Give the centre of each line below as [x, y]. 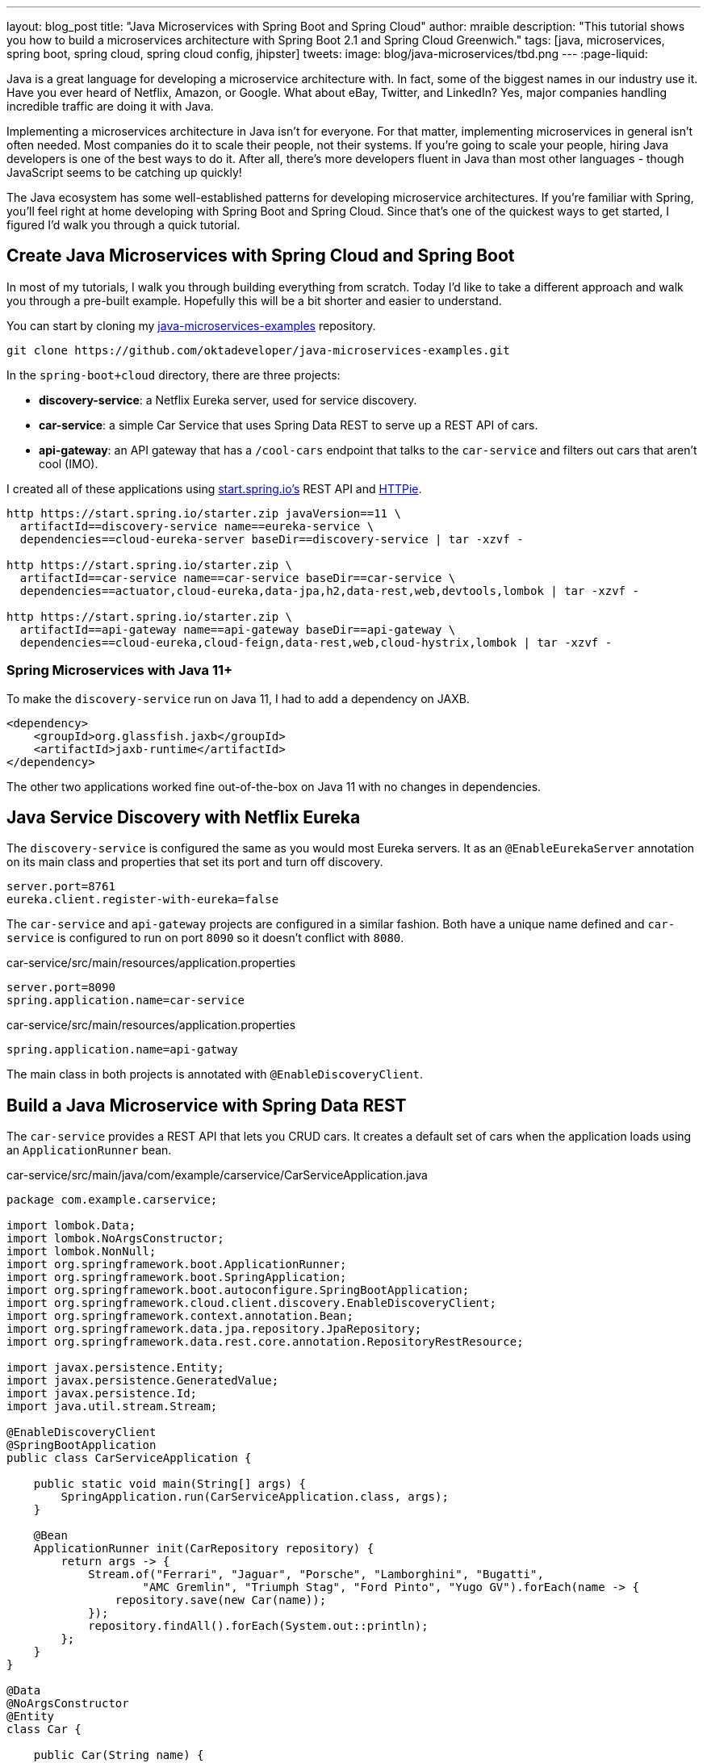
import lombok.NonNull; [82, 1252]
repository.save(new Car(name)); [221, 1600]
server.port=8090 [61, 988]
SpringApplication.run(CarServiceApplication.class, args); [255, 1497]
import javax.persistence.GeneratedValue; [143, 1381]
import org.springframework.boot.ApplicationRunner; [177, 1265]
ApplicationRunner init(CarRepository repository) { [204, 1549]
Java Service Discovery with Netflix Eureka [184, 818]
